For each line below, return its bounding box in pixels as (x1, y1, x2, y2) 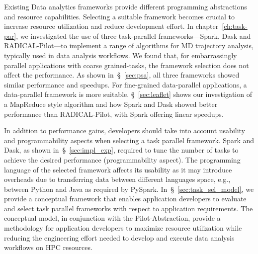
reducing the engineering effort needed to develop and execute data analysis (4, 232, 235, 243)
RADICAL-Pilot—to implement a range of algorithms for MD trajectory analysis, (4, 40, 254, 51)
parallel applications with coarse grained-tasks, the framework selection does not (4, 60, 249, 70)
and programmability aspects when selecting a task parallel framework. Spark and (4, 135, 255, 145)
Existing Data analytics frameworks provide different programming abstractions (4, 1, 247, 11)
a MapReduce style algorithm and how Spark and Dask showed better (4, 98, 218, 109)
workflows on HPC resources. (4, 242, 92, 253)
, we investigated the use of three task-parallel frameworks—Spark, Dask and (16, 30, 251, 41)
